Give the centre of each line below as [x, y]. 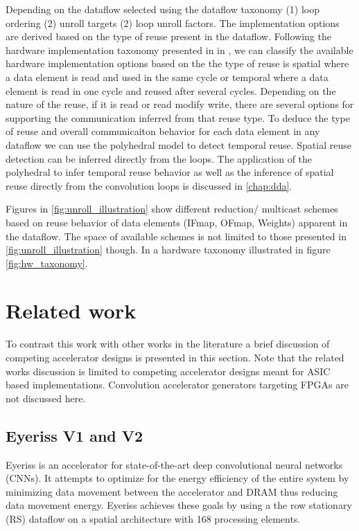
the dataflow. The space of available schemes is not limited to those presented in [176, 236]
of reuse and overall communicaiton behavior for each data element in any [163, 131]
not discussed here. [46, 398]
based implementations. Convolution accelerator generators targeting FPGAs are [177, 385]
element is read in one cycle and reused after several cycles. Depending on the [171, 90]
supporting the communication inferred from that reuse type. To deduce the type [178, 117]
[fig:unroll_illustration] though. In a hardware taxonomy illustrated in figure [168, 250]
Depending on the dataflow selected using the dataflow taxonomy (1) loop [163, 9]
